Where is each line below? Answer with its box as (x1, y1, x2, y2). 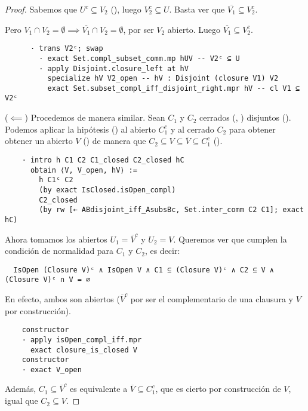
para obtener (229, 122, 276, 135)
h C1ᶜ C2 (39, 176, 73, 185)
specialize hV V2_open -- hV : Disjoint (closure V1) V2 (47, 74, 279, 83)
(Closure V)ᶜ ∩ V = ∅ (5, 275, 91, 284)
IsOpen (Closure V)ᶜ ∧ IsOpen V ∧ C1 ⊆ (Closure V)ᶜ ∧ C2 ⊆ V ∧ (13, 265, 275, 274)
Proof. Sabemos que (5, 3, 77, 15)
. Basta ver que (169, 3, 225, 15)
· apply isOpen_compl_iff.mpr (21, 335, 142, 344)
